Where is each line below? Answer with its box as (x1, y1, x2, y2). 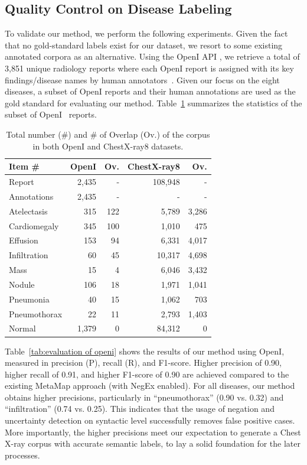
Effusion (9, 234, 38, 246)
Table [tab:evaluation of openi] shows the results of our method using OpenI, (5, 344, 285, 357)
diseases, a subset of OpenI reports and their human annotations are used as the (5, 85, 296, 97)
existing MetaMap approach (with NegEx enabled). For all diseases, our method (5, 379, 295, 392)
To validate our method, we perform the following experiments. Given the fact (5, 27, 288, 40)
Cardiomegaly (9, 219, 59, 232)
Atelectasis (9, 204, 48, 217)
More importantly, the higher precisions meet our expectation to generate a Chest (5, 425, 301, 438)
